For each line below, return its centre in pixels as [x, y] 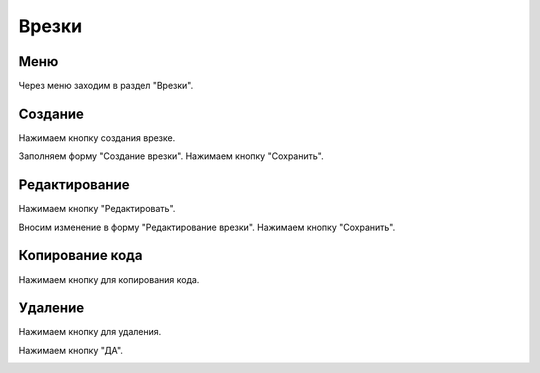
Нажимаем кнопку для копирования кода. [109, 279]
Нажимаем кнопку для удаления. [90, 332]
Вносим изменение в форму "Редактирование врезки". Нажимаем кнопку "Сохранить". [207, 227]
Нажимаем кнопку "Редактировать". [97, 209]
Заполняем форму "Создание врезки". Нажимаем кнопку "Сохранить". [171, 156]
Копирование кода [80, 255]
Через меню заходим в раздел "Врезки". [106, 86]
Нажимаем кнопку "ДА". [71, 350]
